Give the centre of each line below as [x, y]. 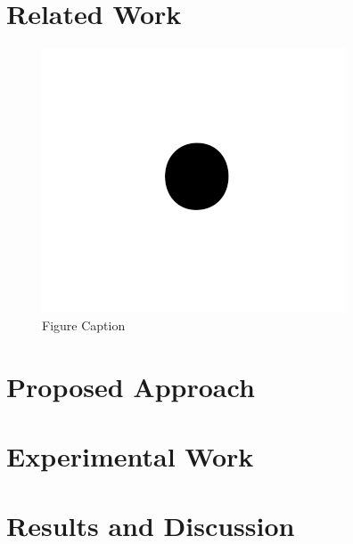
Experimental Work [130, 455]
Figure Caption [84, 325]
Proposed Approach [131, 386]
